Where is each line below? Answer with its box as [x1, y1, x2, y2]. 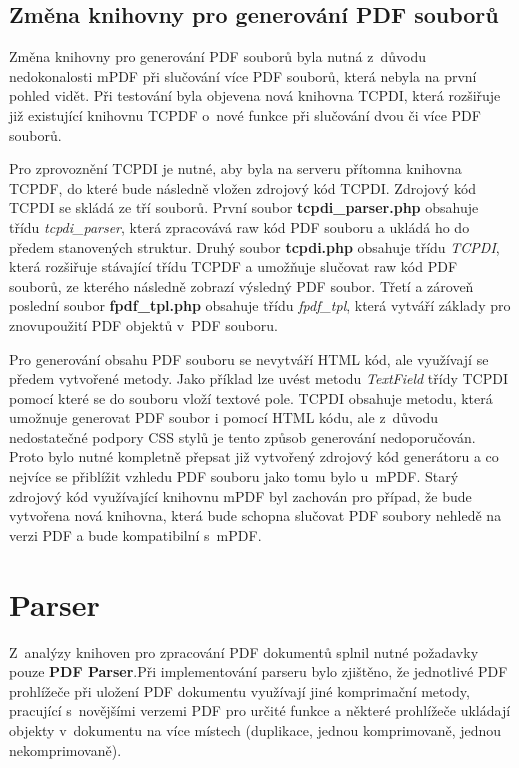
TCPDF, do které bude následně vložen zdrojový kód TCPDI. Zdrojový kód [9, 177, 477, 198]
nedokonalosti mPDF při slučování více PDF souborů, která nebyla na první [9, 65, 477, 86]
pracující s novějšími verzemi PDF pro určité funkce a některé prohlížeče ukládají [9, 700, 511, 721]
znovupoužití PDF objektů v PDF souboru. [9, 314, 278, 335]
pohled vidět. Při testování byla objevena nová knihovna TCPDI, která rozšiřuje [9, 85, 501, 106]
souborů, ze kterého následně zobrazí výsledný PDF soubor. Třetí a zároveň [9, 275, 474, 296]
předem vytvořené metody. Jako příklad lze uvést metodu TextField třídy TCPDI [9, 368, 508, 389]
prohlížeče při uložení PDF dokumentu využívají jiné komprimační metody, [9, 680, 470, 701]
